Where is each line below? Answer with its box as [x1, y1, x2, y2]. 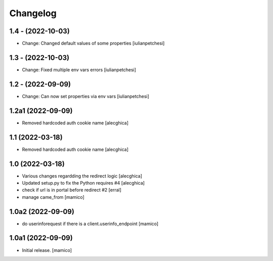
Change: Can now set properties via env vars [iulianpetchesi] [22, 93, 149, 99]
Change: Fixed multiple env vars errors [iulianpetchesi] [22, 66, 136, 73]
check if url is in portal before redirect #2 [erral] [22, 187, 121, 193]
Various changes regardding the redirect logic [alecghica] [22, 172, 143, 179]
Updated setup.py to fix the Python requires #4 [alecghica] [22, 180, 145, 186]
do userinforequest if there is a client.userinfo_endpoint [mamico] [22, 221, 159, 227]
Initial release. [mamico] [22, 247, 72, 253]
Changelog [9, 8, 57, 19]
